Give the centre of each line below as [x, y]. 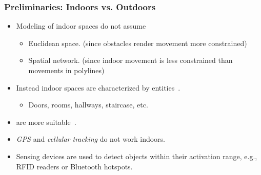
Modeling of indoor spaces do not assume [81, 26]
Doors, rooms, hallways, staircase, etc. [88, 105]
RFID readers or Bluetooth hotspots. [74, 166]
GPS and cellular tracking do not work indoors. [91, 139]
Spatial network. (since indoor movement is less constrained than [130, 60]
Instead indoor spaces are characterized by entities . [98, 87]
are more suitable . [46, 122]
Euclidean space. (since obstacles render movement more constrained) [138, 43]
